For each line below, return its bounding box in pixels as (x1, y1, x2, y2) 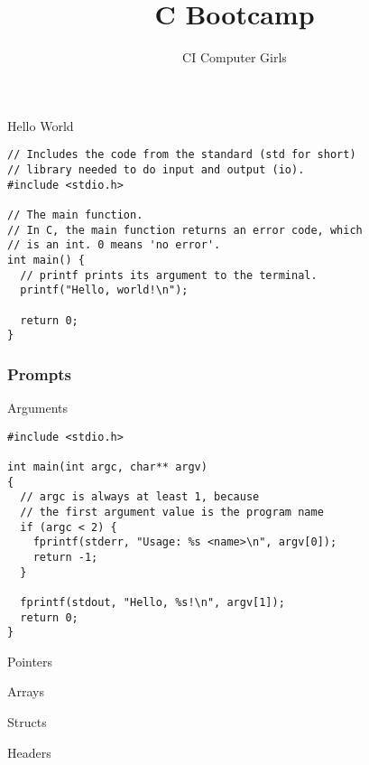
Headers (7, 742, 51, 761)
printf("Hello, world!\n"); (20, 284, 189, 297)
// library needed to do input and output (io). (7, 163, 305, 176)
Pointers (7, 651, 53, 670)
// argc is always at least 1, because (20, 490, 260, 504)
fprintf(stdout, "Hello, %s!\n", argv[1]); (20, 595, 285, 609)
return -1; (32, 550, 98, 564)
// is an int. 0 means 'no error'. (7, 238, 221, 252)
